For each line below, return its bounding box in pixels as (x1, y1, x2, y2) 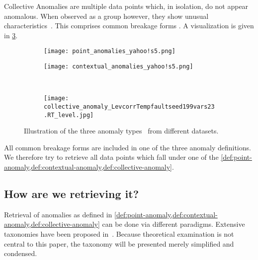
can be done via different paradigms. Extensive (102, 219, 245, 229)
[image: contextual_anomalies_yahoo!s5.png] (44, 63, 193, 70)
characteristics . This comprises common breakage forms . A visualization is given (4, 20, 254, 31)
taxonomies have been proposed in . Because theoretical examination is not (4, 229, 234, 239)
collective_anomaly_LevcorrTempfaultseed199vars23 (44, 103, 215, 110)
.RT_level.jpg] (44, 111, 94, 119)
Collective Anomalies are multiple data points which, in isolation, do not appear (4, 1, 249, 11)
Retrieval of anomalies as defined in (4, 209, 112, 219)
